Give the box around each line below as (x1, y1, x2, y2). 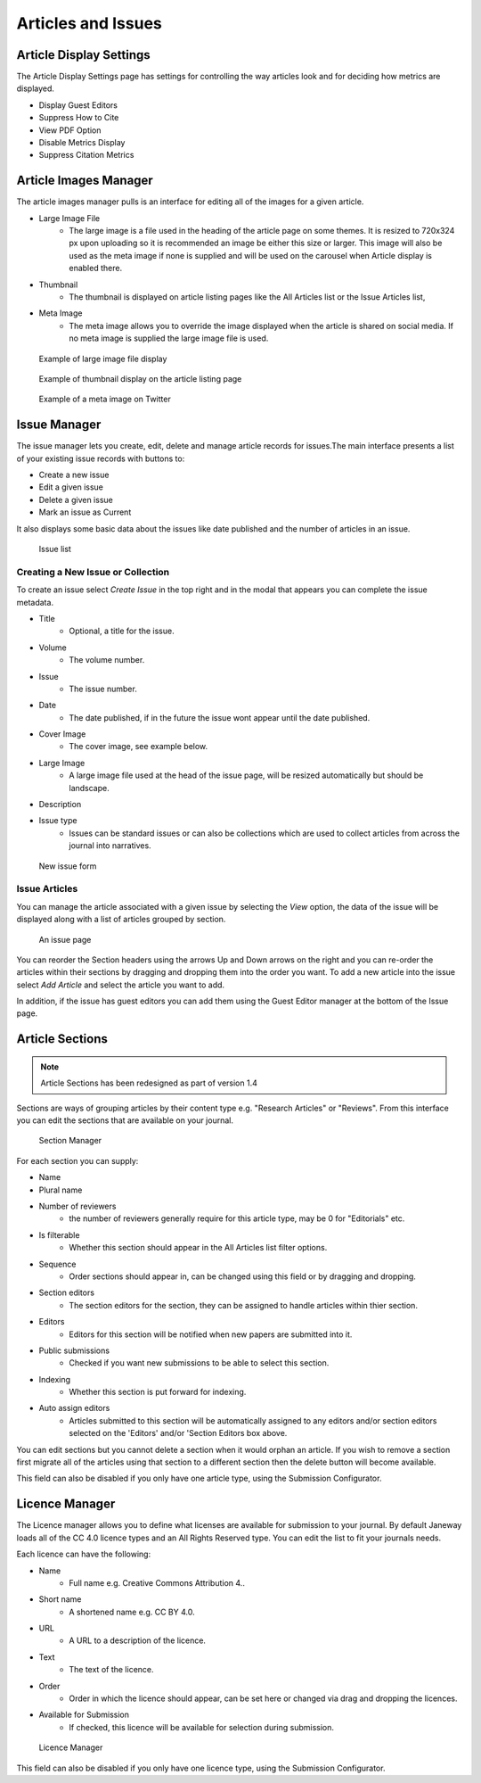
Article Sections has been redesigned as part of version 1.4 (40, 1077, 257, 1088)
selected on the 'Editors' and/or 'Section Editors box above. (69, 1428, 288, 1439)
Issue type (38, 815, 77, 826)
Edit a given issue (38, 482, 104, 492)
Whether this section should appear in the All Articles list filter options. (69, 1242, 328, 1253)
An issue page (38, 934, 92, 945)
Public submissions (38, 1345, 110, 1356)
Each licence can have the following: (16, 1548, 151, 1560)
